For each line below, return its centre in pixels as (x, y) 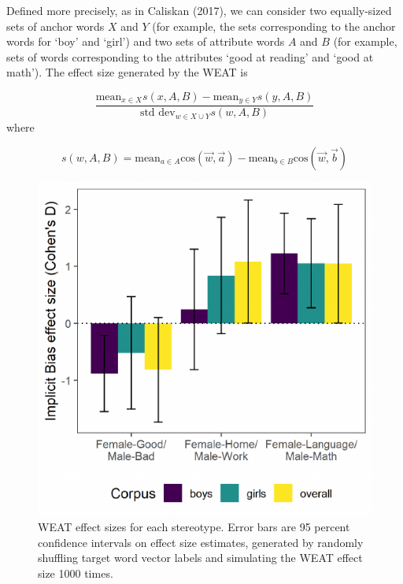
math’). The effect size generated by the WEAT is (127, 72)
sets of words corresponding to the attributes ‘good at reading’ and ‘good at (190, 56)
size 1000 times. (76, 573)
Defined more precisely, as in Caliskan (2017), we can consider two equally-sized (199, 10)
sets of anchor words (55, 26)
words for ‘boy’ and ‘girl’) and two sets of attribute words (146, 41)
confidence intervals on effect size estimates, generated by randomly (201, 542)
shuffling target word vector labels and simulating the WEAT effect (200, 558)
